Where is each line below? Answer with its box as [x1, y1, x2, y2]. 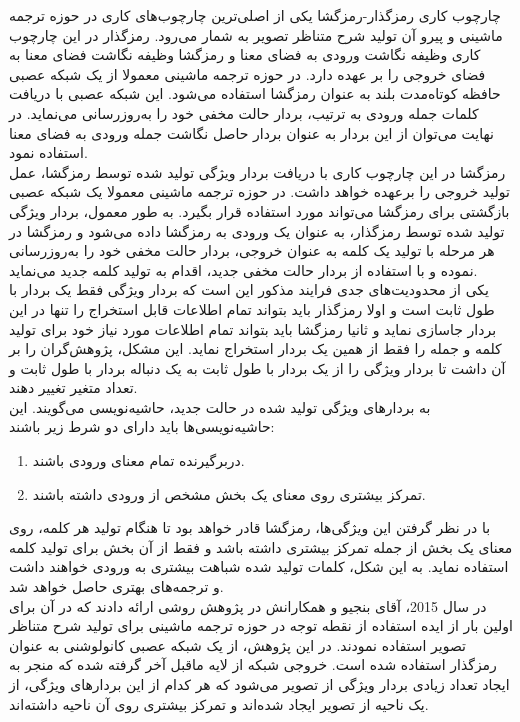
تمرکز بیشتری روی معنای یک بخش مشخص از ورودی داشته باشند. [32, 483, 426, 504]
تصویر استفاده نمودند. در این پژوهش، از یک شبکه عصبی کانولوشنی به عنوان [9, 634, 466, 655]
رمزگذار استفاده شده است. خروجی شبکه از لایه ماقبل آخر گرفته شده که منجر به [9, 654, 497, 675]
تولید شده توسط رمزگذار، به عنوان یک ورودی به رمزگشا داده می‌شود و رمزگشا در [9, 220, 505, 241]
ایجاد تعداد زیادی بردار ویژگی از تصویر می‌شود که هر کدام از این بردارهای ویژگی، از [9, 674, 510, 694]
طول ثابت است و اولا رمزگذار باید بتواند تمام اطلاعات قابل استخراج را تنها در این [9, 298, 495, 319]
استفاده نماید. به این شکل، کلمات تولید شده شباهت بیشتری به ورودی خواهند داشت [9, 556, 509, 577]
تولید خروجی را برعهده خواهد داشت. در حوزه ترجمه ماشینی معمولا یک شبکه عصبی [9, 181, 510, 202]
